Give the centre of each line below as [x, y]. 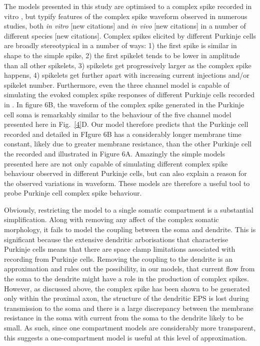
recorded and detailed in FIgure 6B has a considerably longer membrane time [123, 134]
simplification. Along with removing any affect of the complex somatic [111, 219]
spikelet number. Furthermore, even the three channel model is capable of [117, 84]
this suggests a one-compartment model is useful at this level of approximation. [125, 337]
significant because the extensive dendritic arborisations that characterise [116, 239]
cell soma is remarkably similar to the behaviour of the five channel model [118, 114]
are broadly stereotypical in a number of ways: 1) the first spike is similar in [120, 45]
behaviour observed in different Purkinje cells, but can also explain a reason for [125, 173]
